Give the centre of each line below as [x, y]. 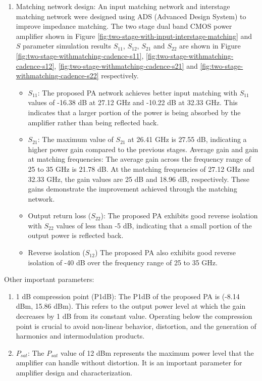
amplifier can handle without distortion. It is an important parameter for [129, 363]
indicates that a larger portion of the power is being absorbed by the [134, 112]
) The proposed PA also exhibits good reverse [165, 252]
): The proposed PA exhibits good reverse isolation [179, 216]
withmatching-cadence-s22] [57, 76]
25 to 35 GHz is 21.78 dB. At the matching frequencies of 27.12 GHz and [141, 169]
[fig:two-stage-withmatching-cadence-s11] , [80, 55]
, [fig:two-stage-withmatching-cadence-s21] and [126, 65]
